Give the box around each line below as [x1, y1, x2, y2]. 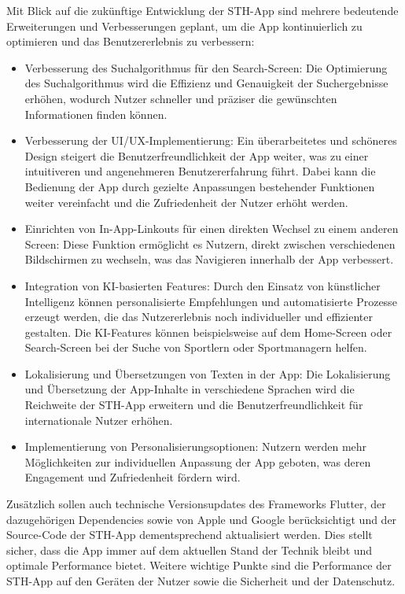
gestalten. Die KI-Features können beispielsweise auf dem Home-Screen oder [24, 323, 392, 340]
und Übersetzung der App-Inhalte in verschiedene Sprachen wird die [24, 381, 355, 397]
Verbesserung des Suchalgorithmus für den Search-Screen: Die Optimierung [24, 59, 388, 76]
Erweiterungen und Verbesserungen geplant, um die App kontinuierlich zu [6, 17, 363, 34]
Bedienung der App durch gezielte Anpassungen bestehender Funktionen [24, 178, 375, 194]
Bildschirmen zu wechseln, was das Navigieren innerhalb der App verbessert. [24, 251, 394, 267]
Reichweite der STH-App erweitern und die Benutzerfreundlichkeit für [24, 397, 363, 413]
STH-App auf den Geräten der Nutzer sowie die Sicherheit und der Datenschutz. [6, 573, 396, 588]
